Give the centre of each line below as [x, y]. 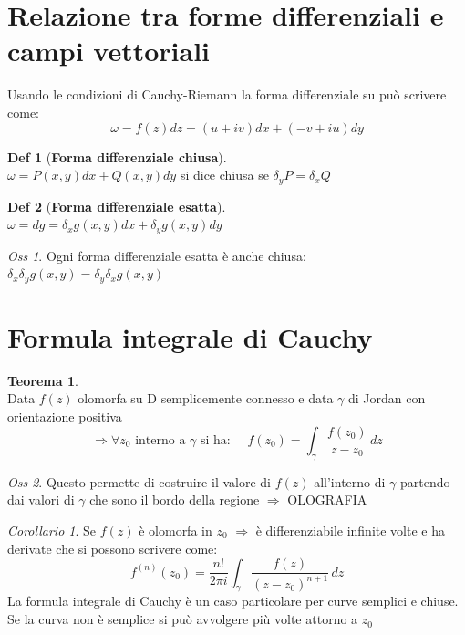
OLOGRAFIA [327, 500]
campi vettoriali [109, 51]
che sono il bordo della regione [175, 500]
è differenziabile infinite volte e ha [350, 530]
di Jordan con [387, 398]
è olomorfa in [176, 530]
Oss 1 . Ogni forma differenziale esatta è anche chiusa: [157, 255]
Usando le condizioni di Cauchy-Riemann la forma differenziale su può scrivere [227, 94]
